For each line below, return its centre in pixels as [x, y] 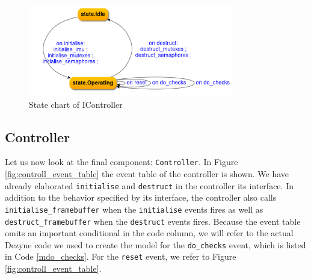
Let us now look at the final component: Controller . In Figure [122, 162]
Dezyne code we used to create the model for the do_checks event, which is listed [155, 244]
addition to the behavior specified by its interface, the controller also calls [141, 197]
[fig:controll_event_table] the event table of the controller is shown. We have [147, 174]
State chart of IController [76, 104]
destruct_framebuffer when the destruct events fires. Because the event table [153, 221]
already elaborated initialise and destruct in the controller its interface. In [149, 185]
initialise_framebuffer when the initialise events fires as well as [134, 209]
